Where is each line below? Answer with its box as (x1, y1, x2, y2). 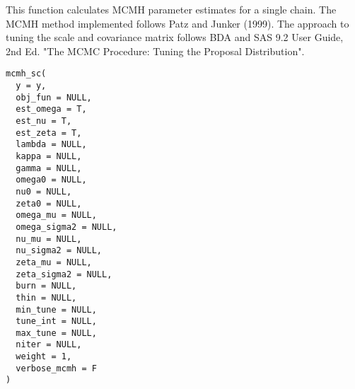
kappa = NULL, (16, 151, 82, 161)
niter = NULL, (16, 339, 82, 350)
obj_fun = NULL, (16, 92, 92, 103)
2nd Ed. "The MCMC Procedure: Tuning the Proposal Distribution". (6, 43, 305, 58)
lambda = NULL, (16, 139, 87, 150)
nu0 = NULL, (16, 186, 72, 197)
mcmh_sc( (6, 69, 47, 79)
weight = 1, (16, 352, 72, 362)
